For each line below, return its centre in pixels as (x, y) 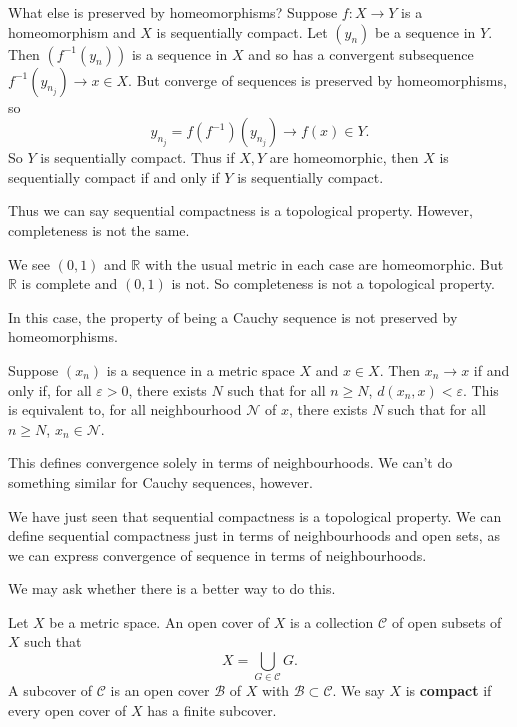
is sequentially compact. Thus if (137, 157)
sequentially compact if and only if (114, 176)
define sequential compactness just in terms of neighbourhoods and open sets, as (254, 535)
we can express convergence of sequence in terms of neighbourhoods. (217, 554)
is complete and (69, 283)
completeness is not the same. (99, 229)
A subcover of (50, 690)
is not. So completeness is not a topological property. (333, 283)
